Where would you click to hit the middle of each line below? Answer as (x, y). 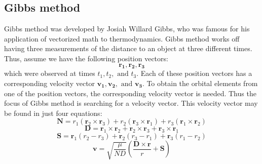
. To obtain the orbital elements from (200, 83)
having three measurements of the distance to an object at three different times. (128, 48)
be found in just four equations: (53, 113)
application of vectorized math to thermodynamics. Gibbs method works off (122, 38)
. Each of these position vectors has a (194, 73)
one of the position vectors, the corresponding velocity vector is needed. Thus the (130, 93)
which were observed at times (50, 73)
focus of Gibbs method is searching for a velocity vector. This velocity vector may (131, 103)
